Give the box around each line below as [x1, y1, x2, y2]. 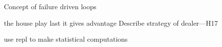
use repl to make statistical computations [4, 34, 128, 44]
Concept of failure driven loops [4, 1, 97, 11]
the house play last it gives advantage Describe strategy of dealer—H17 [4, 17, 218, 28]
